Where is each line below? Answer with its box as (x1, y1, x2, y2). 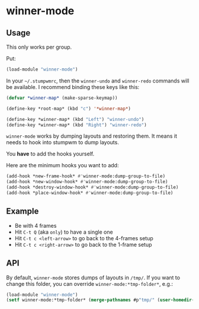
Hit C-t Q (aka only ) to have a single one (14, 228, 114, 235)
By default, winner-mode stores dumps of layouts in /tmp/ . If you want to (6, 274, 181, 281)
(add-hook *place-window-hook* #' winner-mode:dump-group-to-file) (6, 190, 174, 196)
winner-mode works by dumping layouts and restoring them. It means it (6, 132, 178, 140)
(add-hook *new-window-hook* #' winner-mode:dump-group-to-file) (6, 179, 168, 185)
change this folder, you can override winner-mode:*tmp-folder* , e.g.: (6, 280, 174, 287)
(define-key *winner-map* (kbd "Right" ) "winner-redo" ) (6, 122, 147, 128)
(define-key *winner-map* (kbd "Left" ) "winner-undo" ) (6, 116, 145, 122)
